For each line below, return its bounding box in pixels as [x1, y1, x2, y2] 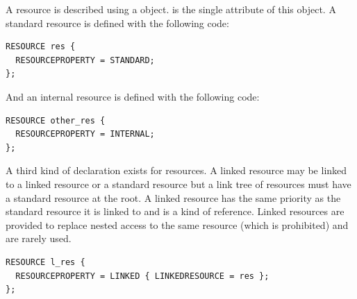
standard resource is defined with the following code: [6, 15, 229, 30]
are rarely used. [6, 231, 72, 246]
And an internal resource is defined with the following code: [6, 89, 260, 103]
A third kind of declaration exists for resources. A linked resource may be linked [6, 163, 347, 178]
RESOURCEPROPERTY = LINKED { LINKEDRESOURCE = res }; [15, 271, 269, 281]
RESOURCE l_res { [6, 257, 85, 267]
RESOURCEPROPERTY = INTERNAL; [15, 129, 155, 139]
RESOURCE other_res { [6, 115, 106, 126]
